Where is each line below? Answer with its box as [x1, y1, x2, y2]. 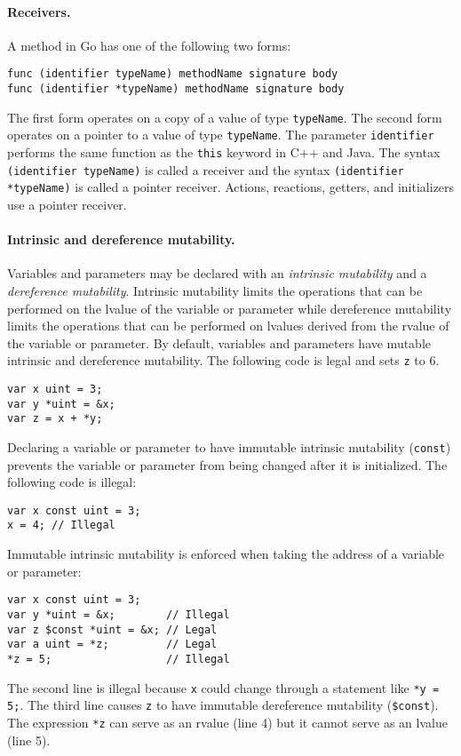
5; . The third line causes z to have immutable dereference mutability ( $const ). [7, 696, 439, 714]
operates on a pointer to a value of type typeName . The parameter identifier [7, 125, 434, 144]
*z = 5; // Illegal [7, 652, 230, 665]
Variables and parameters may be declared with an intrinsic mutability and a [7, 264, 427, 283]
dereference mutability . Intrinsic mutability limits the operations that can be [7, 281, 423, 299]
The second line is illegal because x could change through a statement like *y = [7, 678, 440, 696]
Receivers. [7, 2, 71, 20]
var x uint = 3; [7, 383, 103, 395]
